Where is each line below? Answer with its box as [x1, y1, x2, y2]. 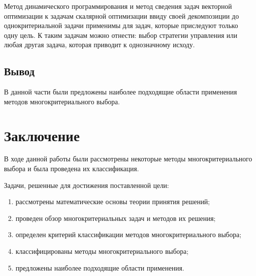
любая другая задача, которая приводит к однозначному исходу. [4, 39, 195, 50]
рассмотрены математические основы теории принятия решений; [15, 196, 210, 207]
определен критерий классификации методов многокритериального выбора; [15, 229, 242, 240]
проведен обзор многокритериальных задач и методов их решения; [15, 213, 216, 223]
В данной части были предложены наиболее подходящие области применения [4, 87, 237, 97]
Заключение [4, 125, 80, 145]
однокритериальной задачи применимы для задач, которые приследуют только [4, 20, 238, 31]
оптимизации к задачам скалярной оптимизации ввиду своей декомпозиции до [4, 10, 239, 21]
